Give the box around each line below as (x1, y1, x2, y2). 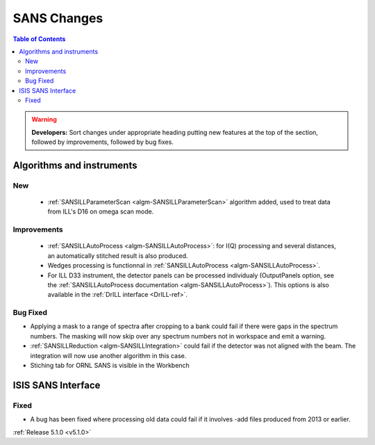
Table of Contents (12, 35, 66, 43)
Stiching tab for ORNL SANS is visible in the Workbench (30, 362, 190, 370)
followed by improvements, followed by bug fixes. (31, 138, 174, 146)
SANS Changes (12, 10, 103, 26)
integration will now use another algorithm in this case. (30, 351, 187, 359)
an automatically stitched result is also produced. (47, 251, 188, 260)
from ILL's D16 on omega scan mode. (47, 207, 154, 216)
